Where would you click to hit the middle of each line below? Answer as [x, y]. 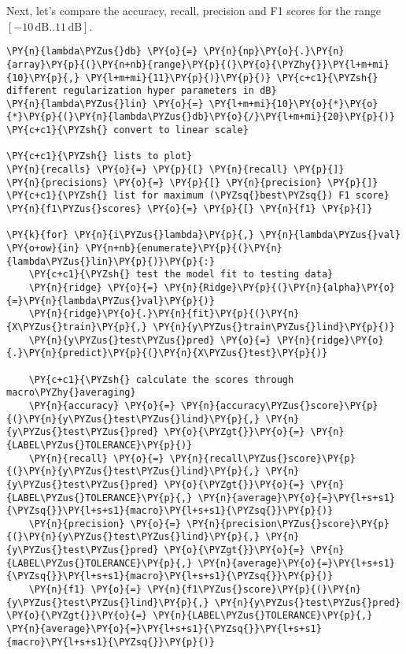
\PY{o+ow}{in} [43, 249]
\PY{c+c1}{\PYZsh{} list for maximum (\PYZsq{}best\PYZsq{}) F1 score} [198, 196]
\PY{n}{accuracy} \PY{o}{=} [102, 405]
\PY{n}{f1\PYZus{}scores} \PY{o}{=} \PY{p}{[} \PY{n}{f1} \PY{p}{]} [190, 209]
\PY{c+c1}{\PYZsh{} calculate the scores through [161, 379]
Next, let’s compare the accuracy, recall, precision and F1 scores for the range [194, 10]
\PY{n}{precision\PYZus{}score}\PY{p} [288, 524]
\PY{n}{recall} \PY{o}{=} [96, 458]
